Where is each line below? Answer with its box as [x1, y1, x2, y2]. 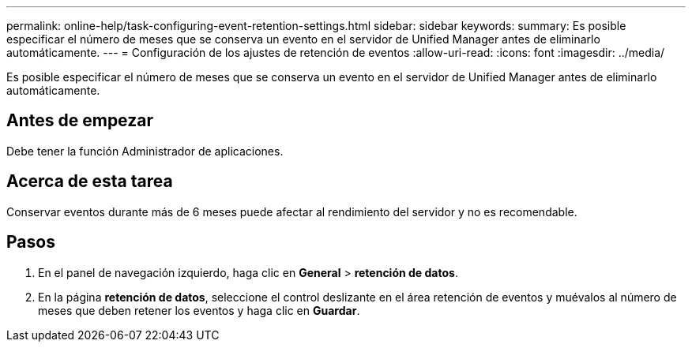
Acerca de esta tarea [6, 171, 173, 192]
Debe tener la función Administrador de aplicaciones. [6, 144, 284, 158]
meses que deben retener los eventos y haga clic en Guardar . [38, 303, 360, 317]
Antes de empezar [6, 110, 153, 131]
